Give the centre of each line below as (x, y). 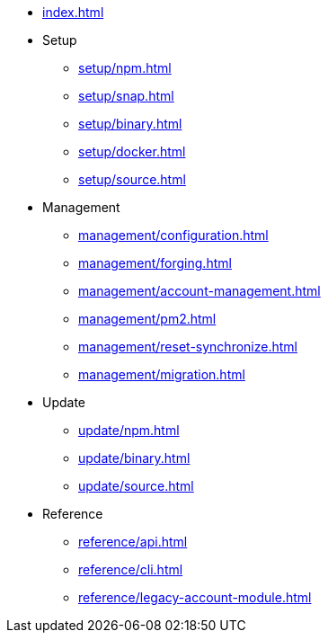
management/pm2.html (147, 319)
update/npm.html (129, 430)
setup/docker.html (132, 151)
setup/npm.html (125, 68)
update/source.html (136, 486)
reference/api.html (133, 542)
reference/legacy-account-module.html (195, 597)
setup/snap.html (126, 96)
